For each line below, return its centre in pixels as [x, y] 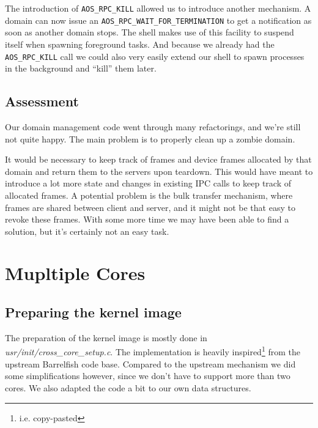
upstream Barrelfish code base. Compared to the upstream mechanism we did [150, 363]
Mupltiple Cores [75, 273]
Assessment [42, 101]
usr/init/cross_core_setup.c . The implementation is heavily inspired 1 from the [153, 351]
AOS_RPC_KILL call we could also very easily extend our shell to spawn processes [155, 56]
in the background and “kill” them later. [81, 68]
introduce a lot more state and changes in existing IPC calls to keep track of [148, 183]
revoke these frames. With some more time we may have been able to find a [147, 219]
